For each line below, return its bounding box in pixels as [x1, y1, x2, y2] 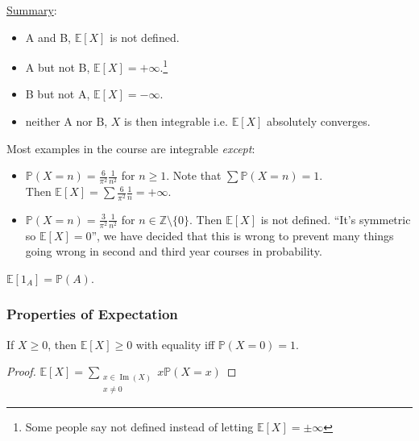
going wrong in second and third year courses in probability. [25, 243, 322, 260]
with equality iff [135, 335, 215, 352]
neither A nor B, [25, 113, 108, 130]
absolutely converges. [267, 113, 371, 130]
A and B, [25, 28, 71, 45]
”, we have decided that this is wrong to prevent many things [91, 227, 394, 243]
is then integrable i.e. [124, 113, 228, 130]
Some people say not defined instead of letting [25, 418, 254, 435]
